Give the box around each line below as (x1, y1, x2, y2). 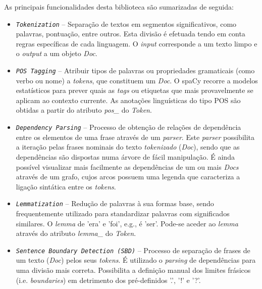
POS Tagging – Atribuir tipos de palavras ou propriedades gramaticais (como (16, 65, 255, 76)
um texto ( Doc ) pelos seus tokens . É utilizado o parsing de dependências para (16, 255, 256, 265)
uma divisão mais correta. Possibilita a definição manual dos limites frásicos (16, 264, 251, 275)
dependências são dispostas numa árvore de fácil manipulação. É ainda (16, 151, 235, 162)
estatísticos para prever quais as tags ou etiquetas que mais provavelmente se (16, 85, 253, 95)
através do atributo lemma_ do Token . (16, 228, 136, 238)
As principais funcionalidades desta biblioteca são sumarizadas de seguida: (4, 2, 234, 12)
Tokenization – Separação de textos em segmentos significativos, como (16, 18, 237, 29)
